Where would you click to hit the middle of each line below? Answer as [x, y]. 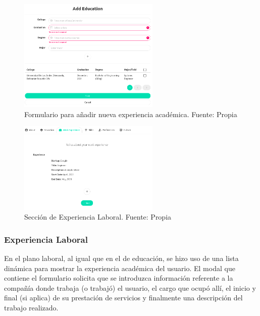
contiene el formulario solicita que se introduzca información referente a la [119, 278]
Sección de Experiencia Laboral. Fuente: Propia [98, 217]
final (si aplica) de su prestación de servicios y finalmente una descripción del [123, 298]
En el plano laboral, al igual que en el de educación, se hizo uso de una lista [121, 258]
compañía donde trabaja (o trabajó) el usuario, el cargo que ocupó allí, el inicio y [130, 287]
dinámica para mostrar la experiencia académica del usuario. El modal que [120, 268]
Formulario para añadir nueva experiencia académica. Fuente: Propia [131, 114]
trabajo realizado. [31, 307]
